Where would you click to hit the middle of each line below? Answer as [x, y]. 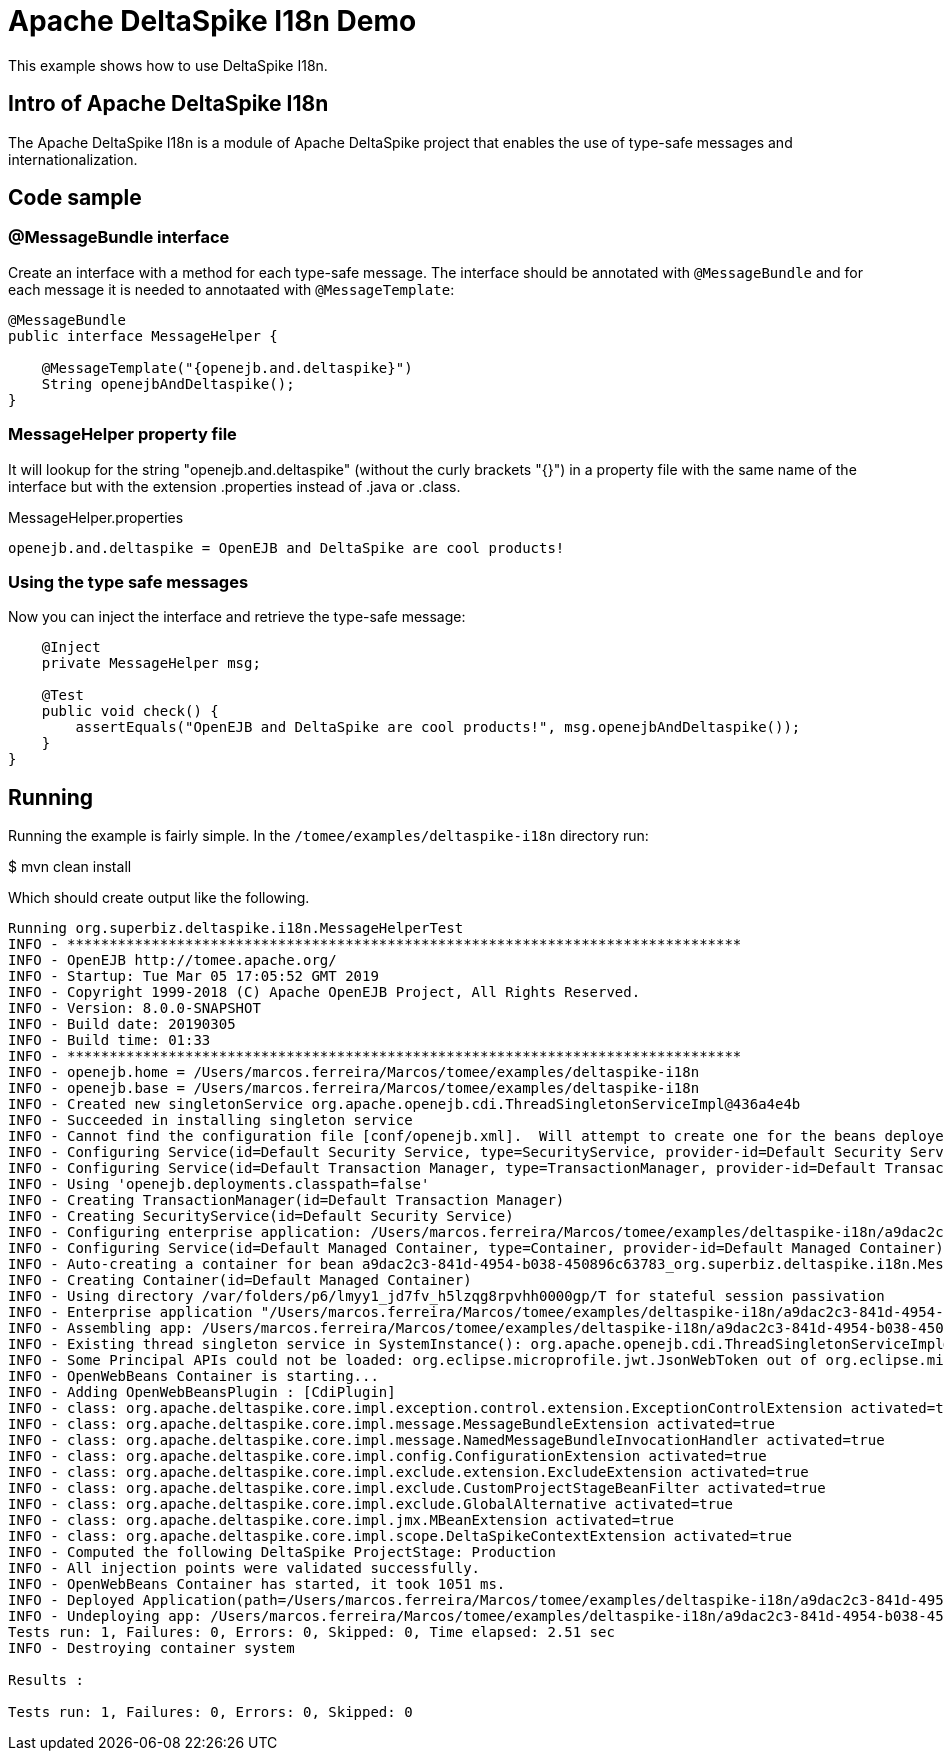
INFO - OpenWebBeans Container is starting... [193, 1376]
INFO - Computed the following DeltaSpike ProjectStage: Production [282, 1552]
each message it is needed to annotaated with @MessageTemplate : [231, 289]
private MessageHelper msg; [151, 663]
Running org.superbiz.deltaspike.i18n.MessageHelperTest [236, 928]
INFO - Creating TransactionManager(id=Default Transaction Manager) [286, 1200]
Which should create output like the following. [159, 898]
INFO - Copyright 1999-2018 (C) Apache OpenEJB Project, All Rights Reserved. [324, 992]
